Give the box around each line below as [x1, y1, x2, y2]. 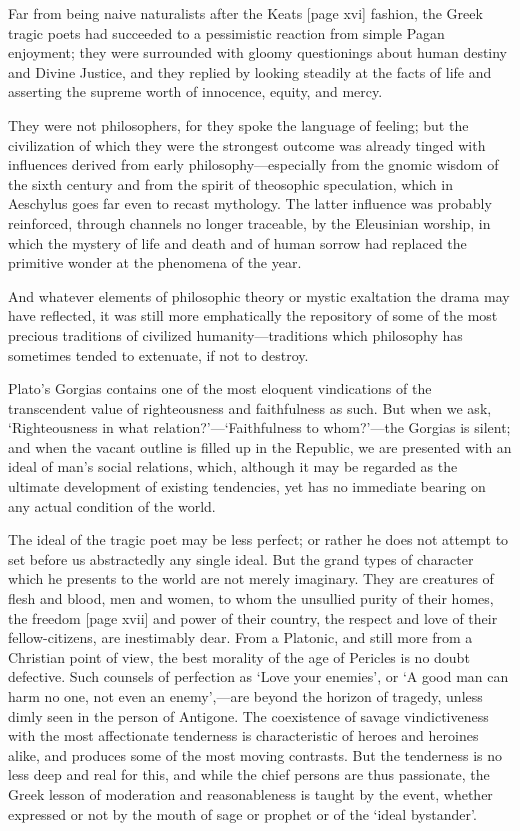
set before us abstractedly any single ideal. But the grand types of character [8, 548, 474, 569]
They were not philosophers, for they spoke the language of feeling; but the [8, 114, 469, 135]
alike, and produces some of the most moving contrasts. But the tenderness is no [8, 744, 502, 765]
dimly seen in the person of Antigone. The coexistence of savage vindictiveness [8, 705, 489, 726]
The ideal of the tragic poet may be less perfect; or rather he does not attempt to [8, 529, 509, 550]
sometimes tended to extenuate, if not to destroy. [8, 344, 309, 365]
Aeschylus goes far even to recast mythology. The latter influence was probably [8, 193, 492, 214]
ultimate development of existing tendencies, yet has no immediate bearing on [8, 476, 486, 497]
